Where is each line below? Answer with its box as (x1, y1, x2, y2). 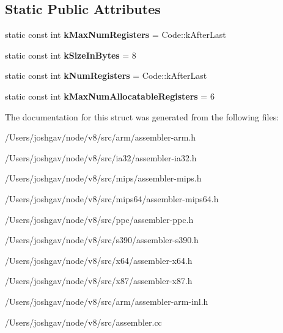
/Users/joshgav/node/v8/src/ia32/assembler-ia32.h (5, 151, 197, 164)
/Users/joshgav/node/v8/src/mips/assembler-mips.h (5, 172, 202, 185)
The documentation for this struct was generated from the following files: (5, 110, 279, 123)
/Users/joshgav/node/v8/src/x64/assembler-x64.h (5, 254, 193, 266)
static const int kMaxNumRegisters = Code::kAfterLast (5, 28, 226, 41)
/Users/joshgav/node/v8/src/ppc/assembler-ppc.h (5, 213, 194, 225)
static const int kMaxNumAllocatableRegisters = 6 (5, 89, 215, 102)
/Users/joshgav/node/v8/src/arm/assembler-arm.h (5, 131, 196, 144)
